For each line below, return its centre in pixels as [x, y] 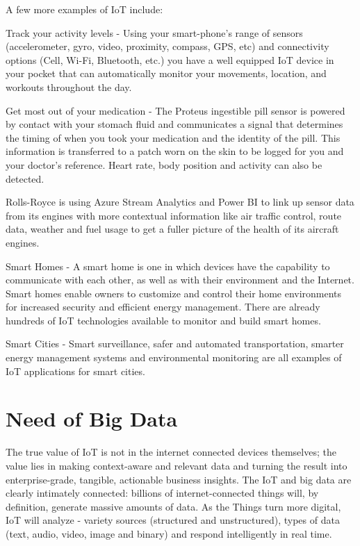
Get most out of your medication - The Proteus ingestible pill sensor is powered [175, 110]
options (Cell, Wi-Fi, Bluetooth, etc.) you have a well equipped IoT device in [170, 59]
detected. [25, 178]
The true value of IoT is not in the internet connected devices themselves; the [171, 452]
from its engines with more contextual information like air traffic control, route [174, 215]
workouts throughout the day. [69, 86]
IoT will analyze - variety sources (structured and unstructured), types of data [173, 520]
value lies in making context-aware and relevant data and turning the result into [177, 465]
